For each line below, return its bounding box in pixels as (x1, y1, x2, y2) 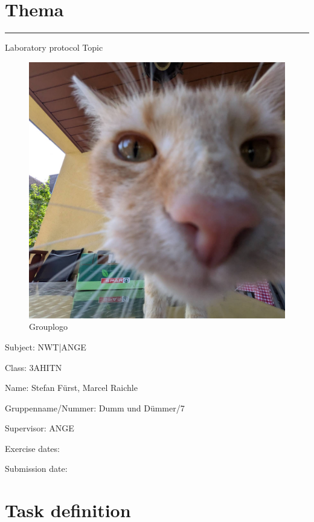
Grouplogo (29, 320, 68, 333)
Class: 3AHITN (5, 361, 62, 373)
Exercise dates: (5, 442, 60, 454)
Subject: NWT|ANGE (5, 340, 86, 353)
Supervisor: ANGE (5, 422, 74, 434)
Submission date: (5, 462, 68, 475)
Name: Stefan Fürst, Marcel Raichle (5, 381, 138, 394)
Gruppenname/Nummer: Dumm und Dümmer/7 (5, 401, 185, 414)
